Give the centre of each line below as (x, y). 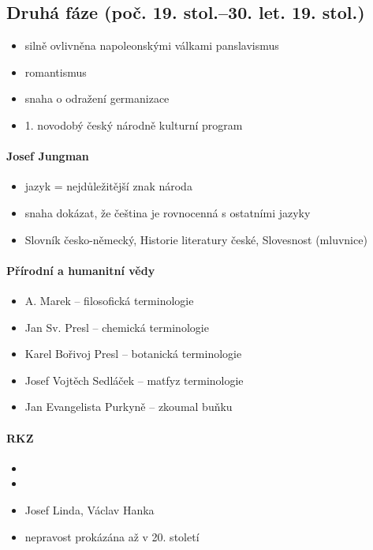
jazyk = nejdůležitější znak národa (108, 186)
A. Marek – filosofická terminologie (109, 300)
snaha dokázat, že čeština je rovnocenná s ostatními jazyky (168, 212)
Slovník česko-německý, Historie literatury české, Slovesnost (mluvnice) (196, 239)
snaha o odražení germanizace (97, 98)
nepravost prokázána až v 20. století (112, 536)
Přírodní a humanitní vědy (81, 270)
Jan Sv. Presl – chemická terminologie (117, 327)
